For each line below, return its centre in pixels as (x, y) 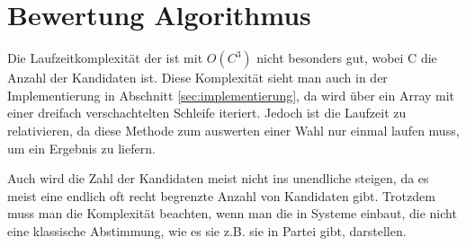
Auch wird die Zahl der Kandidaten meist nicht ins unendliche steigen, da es (218, 178)
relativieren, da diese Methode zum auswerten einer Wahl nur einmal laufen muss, (233, 130)
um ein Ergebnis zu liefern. (81, 148)
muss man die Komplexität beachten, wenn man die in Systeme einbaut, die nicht (232, 213)
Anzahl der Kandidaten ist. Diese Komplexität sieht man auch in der (197, 78)
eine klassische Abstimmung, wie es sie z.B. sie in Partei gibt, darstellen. (207, 230)
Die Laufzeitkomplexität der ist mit (105, 58)
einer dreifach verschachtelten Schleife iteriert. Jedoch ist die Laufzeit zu (207, 113)
